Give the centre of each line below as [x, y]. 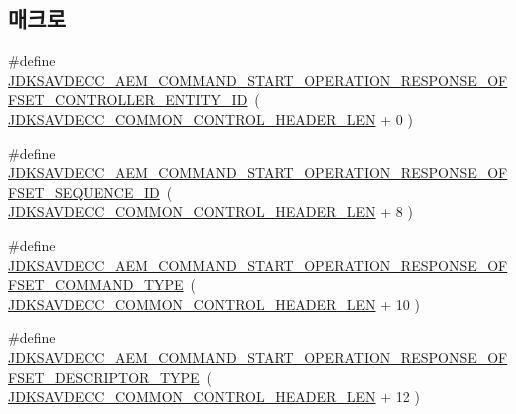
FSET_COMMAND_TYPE [96, 284]
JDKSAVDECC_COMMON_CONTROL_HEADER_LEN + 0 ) [210, 118]
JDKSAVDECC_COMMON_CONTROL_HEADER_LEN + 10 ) [214, 303]
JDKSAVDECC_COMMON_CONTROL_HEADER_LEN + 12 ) [214, 396]
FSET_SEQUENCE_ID [84, 191]
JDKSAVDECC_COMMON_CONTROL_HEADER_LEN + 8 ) [210, 211]
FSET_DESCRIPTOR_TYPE [104, 376]
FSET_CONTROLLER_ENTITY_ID [128, 99]
